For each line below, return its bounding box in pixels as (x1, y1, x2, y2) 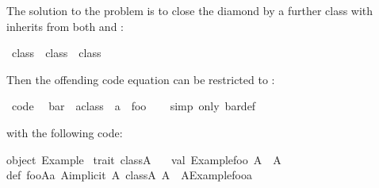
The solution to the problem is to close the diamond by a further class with (6, 2, 373, 18)
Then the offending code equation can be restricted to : (6, 71, 275, 87)
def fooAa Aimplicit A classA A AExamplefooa (6, 167, 252, 183)
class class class (11, 44, 101, 61)
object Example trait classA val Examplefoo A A (6, 151, 281, 167)
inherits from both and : (6, 17, 124, 34)
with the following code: (6, 124, 123, 140)
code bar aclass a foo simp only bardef (11, 98, 256, 114)
